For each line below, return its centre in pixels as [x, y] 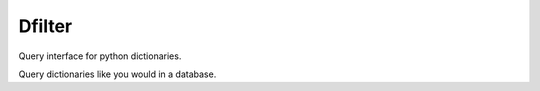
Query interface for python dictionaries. [100, 56]
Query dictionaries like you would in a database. [117, 74]
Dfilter [45, 26]
